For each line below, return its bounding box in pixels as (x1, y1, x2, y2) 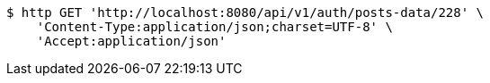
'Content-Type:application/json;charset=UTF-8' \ (36, 20, 393, 34)
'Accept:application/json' (36, 34, 227, 48)
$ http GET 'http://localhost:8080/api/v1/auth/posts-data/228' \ (6, 5, 485, 20)
